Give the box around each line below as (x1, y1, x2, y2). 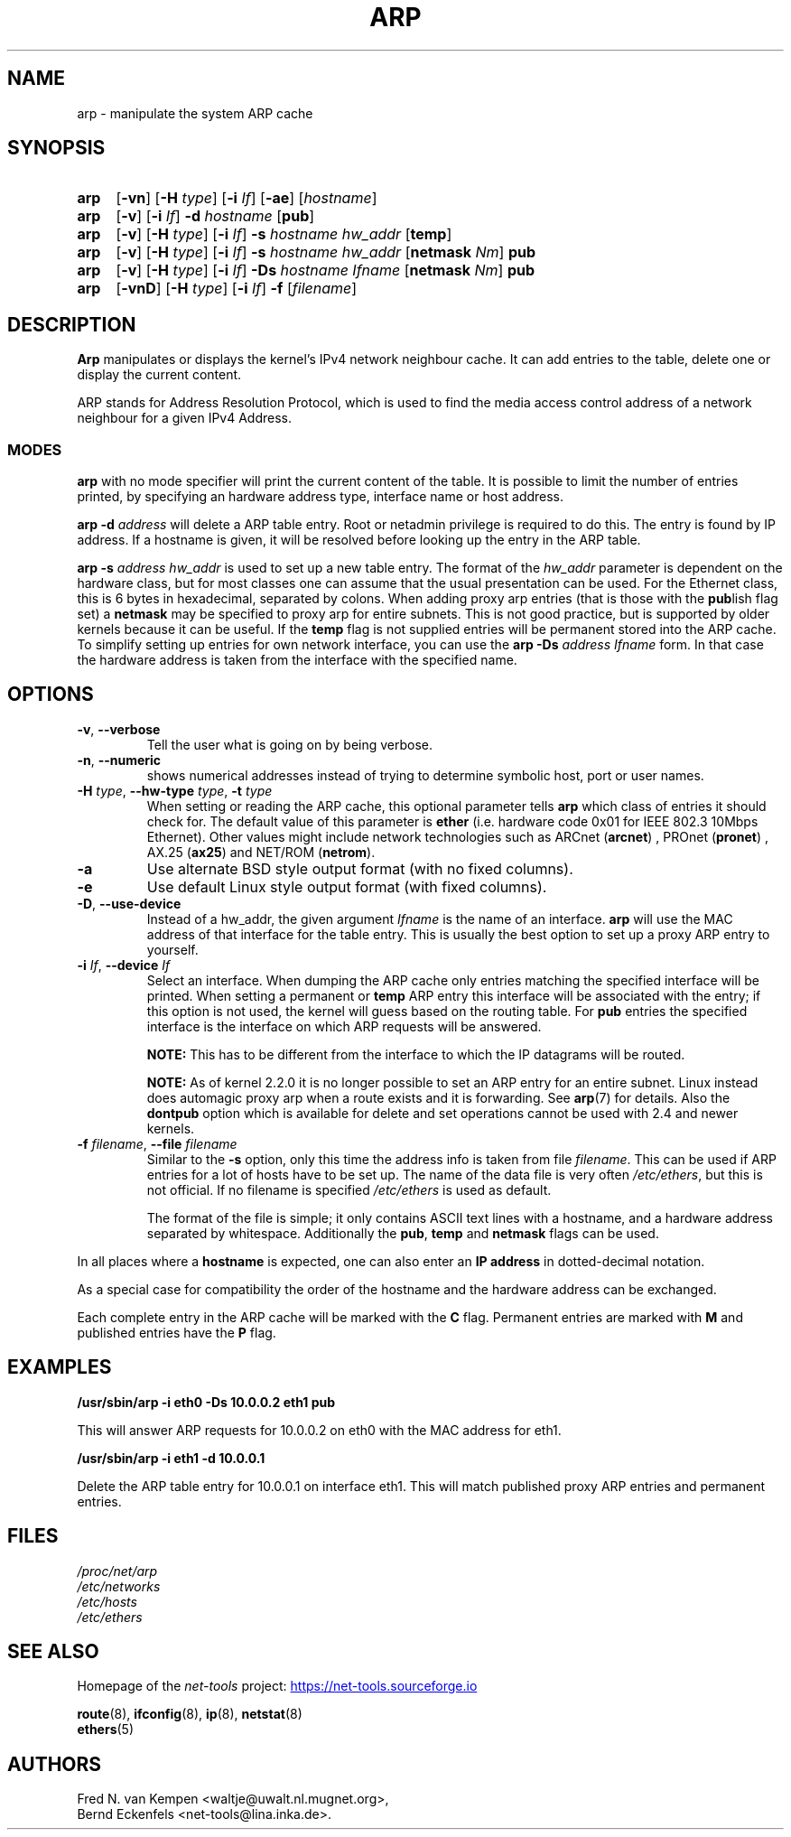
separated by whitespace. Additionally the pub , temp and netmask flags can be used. (146, 1225, 659, 1241)
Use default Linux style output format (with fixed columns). (146, 877, 547, 896)
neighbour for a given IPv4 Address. (77, 410, 293, 426)
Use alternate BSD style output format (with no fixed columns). (146, 859, 573, 878)
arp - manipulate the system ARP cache (77, 105, 313, 121)
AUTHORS (7, 1752, 102, 1776)
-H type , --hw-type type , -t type (77, 782, 273, 798)
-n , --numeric (77, 751, 162, 768)
